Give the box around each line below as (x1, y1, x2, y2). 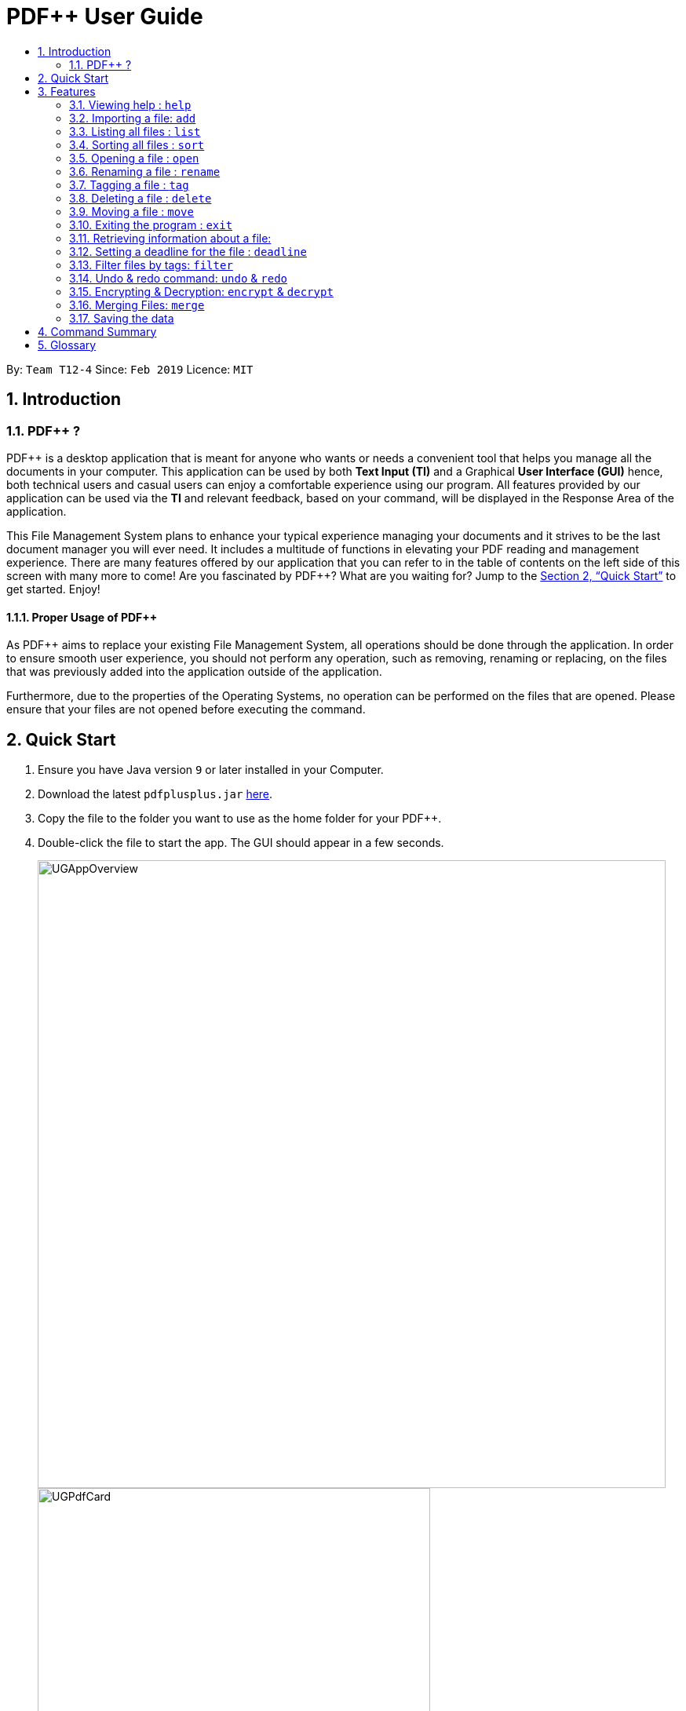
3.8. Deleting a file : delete (69, 191, 212, 205)
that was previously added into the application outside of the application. (6, 665, 382, 679)
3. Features (38, 84, 96, 98)
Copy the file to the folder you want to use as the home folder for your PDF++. (38, 812, 442, 826)
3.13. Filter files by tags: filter (69, 257, 233, 272)
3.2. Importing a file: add (69, 111, 196, 125)
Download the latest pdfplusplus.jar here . (38, 787, 273, 801)
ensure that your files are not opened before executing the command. (6, 702, 366, 717)
